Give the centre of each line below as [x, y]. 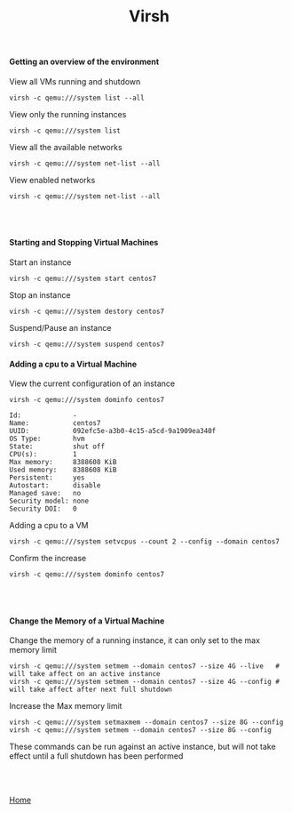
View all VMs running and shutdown [75, 81]
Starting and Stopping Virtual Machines [84, 243]
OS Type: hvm [47, 439]
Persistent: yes [47, 478]
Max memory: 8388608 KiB [63, 463]
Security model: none [49, 501]
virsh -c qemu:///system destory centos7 [87, 311]
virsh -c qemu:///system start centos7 [83, 278]
